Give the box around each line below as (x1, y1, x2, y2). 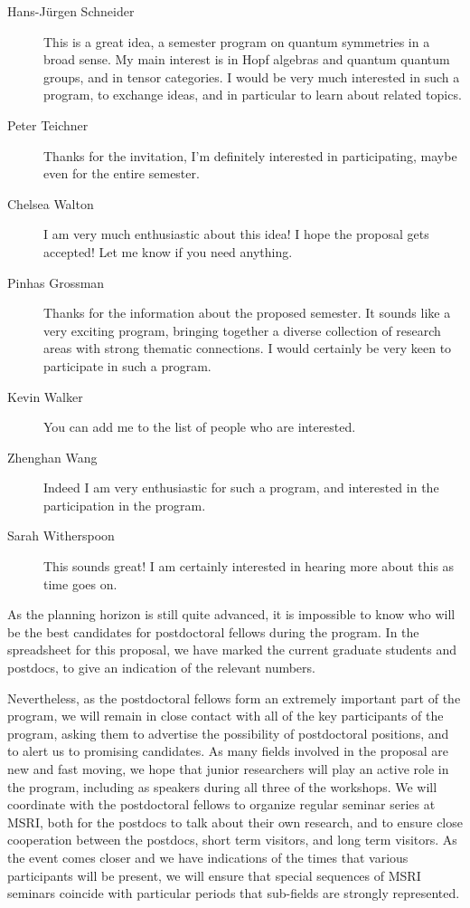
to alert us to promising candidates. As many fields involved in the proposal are (7, 741, 448, 760)
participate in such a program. (43, 356, 211, 375)
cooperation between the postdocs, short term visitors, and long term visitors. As (7, 830, 457, 849)
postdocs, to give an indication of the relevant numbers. (7, 658, 315, 677)
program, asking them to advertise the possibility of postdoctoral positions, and (7, 723, 449, 742)
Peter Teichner (7, 115, 89, 134)
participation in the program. (43, 495, 206, 514)
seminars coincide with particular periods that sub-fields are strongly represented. (7, 884, 460, 903)
